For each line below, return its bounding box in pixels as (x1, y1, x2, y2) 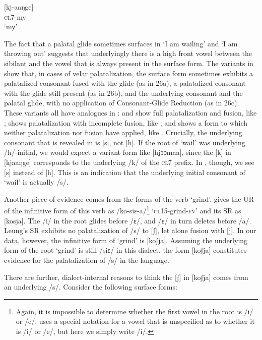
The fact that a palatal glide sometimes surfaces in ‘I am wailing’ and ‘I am (4, 38, 238, 48)
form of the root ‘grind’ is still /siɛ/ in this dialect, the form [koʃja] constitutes (4, 245, 247, 255)
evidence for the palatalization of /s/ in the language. (4, 254, 169, 265)
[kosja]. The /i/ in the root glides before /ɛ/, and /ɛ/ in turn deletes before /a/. (4, 215, 251, 225)
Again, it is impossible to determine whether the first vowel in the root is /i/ (16, 306, 253, 316)
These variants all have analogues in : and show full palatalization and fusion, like (4, 107, 257, 118)
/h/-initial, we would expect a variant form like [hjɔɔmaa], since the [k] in (4, 147, 231, 157)
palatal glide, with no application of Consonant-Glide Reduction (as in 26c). (4, 97, 239, 108)
